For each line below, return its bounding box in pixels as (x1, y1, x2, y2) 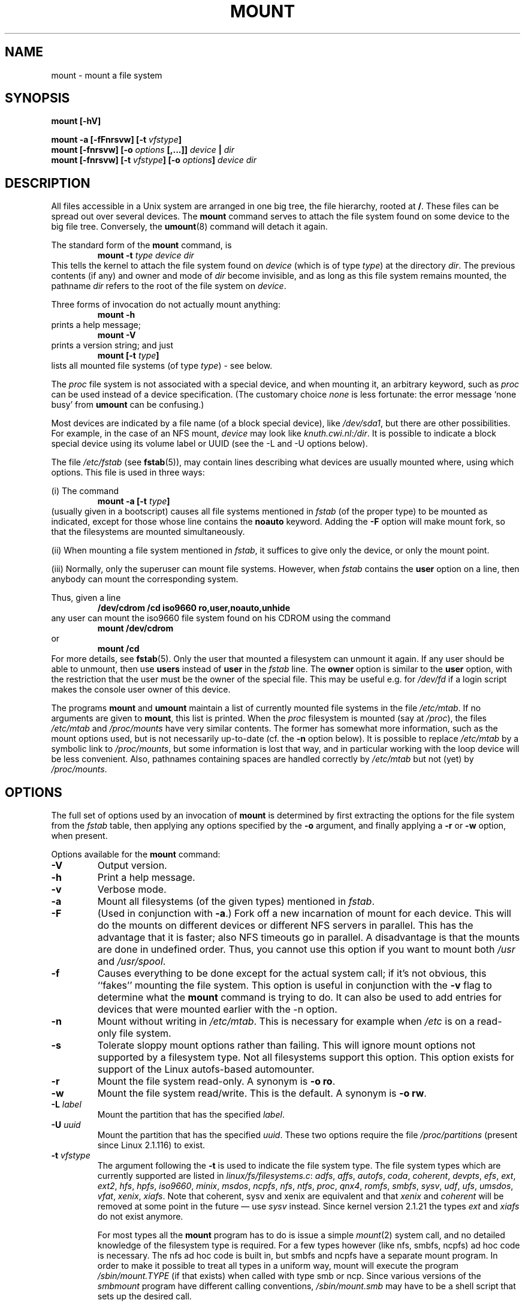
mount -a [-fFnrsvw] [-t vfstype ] (51, 134, 182, 145)
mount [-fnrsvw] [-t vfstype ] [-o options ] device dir (51, 155, 257, 165)
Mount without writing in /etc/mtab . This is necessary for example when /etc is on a (97, 1015, 475, 1028)
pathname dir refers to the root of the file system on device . (51, 281, 286, 291)
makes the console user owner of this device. (51, 684, 231, 695)
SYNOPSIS (5, 91, 70, 106)
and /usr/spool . (97, 955, 166, 968)
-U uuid (51, 1120, 81, 1130)
